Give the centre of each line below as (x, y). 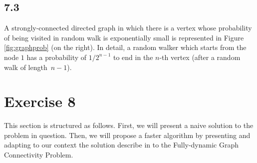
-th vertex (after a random (200, 57)
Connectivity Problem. (39, 155)
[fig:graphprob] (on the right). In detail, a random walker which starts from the (125, 47)
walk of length (26, 67)
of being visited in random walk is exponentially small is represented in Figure (124, 37)
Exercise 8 (40, 101)
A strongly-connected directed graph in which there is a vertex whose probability (128, 28)
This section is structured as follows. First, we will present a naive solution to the (129, 125)
